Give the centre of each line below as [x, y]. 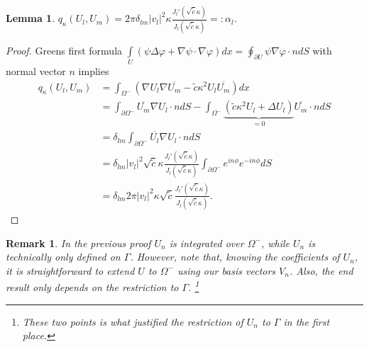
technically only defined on [63, 257]
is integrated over [206, 243]
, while [275, 243]
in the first [307, 321]
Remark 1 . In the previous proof [78, 243]
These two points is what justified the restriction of [133, 321]
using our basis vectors [226, 270]
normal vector [36, 70]
